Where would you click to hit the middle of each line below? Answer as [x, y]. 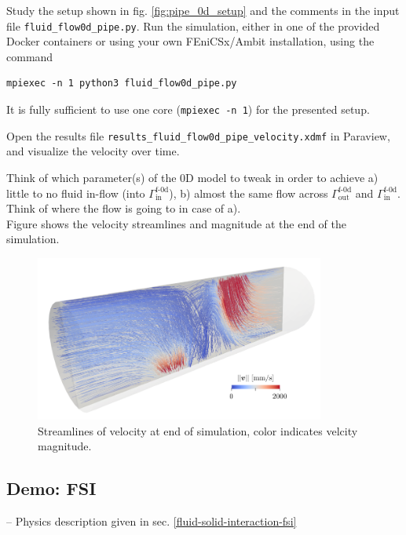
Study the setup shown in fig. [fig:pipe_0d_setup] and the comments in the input [203, 10]
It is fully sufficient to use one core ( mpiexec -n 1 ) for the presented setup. [188, 109]
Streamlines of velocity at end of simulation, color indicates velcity [198, 430]
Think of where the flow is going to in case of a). [124, 208]
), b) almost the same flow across [249, 193]
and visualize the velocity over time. [93, 151]
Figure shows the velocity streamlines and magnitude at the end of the [177, 223]
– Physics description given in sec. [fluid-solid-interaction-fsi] [152, 521]
